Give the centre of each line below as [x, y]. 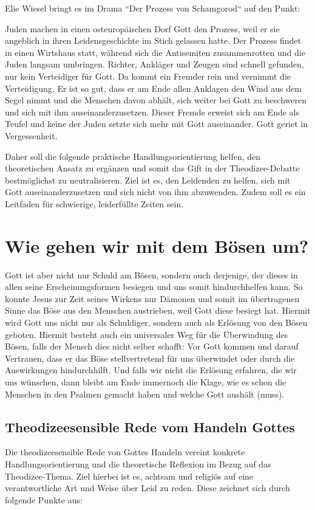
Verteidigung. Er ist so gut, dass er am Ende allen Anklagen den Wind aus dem [153, 88]
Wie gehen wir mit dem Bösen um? [157, 245]
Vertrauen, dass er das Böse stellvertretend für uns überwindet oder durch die [150, 358]
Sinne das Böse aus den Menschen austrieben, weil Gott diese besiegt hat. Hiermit [158, 310]
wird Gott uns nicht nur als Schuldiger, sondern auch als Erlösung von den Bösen [156, 322]
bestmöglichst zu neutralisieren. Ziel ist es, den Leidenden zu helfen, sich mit [148, 180]
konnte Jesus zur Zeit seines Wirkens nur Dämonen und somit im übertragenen [152, 298]
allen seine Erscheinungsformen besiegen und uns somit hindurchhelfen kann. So [154, 287]
